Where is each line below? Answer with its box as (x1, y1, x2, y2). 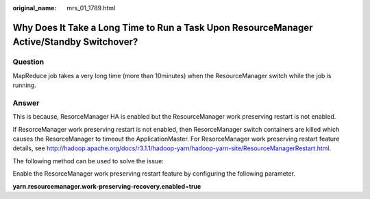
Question (12, 57, 45, 67)
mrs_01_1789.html (66, 4, 116, 12)
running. (12, 81, 37, 89)
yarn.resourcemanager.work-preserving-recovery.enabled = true (12, 182, 201, 190)
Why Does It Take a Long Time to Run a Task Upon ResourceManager (12, 21, 313, 34)
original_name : (12, 4, 57, 12)
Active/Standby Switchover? (12, 36, 138, 48)
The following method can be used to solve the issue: (12, 156, 164, 165)
